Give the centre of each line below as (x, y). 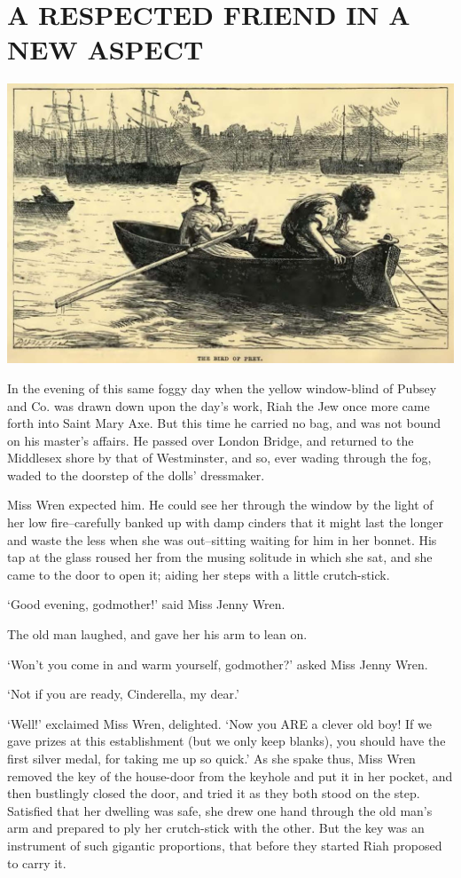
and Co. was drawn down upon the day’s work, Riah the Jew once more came (219, 405)
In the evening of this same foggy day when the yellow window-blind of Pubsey (222, 388)
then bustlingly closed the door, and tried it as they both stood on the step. (214, 793)
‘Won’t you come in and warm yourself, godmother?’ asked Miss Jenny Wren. (218, 664)
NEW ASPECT (105, 49)
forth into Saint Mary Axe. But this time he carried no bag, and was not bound (224, 423)
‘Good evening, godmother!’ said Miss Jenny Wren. (146, 604)
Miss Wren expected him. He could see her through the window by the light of (220, 505)
